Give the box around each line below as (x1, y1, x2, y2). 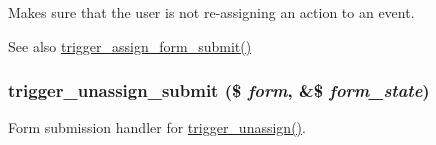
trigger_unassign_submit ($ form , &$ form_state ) (8, 78, 430, 103)
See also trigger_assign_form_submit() (8, 35, 252, 56)
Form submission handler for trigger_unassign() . (8, 117, 306, 138)
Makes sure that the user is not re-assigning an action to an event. (8, 2, 415, 22)
